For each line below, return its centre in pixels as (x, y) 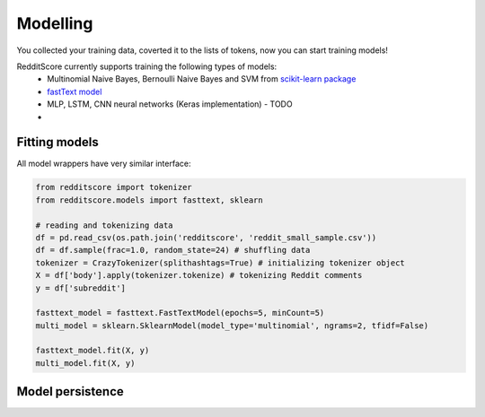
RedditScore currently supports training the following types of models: (147, 66)
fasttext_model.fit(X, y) (93, 351)
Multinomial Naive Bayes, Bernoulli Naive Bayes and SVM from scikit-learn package (202, 79)
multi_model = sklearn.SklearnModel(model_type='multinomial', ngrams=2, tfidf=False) (232, 326)
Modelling (55, 23)
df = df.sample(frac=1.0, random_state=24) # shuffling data (173, 250)
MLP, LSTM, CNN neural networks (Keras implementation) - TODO (170, 104)
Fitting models (57, 142)
